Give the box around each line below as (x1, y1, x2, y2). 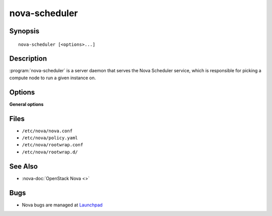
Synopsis (9, 27, 40, 35)
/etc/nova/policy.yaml (22, 135, 78, 141)
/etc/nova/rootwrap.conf (22, 142, 83, 148)
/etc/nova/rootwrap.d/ (22, 149, 78, 155)
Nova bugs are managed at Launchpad (22, 202, 103, 208)
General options (9, 101, 44, 107)
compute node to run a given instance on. (9, 75, 96, 81)
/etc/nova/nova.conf (22, 128, 73, 134)
